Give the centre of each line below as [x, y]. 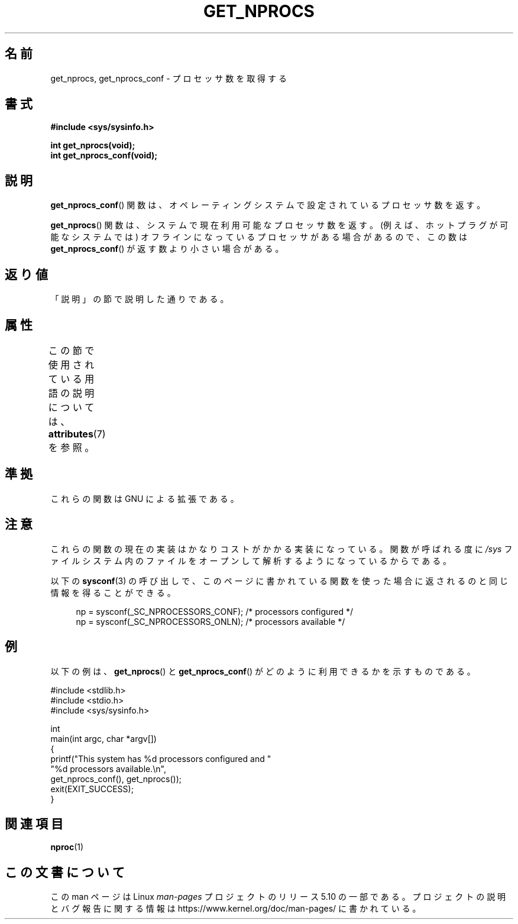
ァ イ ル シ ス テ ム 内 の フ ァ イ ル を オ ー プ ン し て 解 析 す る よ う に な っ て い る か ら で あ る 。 [251, 560]
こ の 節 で [71, 350]
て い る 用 [71, 379]
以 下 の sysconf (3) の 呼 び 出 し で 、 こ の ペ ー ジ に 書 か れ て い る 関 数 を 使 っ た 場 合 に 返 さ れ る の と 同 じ [279, 581]
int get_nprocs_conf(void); [104, 155]
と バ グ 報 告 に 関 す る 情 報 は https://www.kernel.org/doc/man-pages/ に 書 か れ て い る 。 [236, 909]
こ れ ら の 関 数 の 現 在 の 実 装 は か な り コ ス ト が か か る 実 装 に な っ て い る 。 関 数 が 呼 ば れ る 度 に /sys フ [281, 549]
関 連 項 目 [34, 824]
